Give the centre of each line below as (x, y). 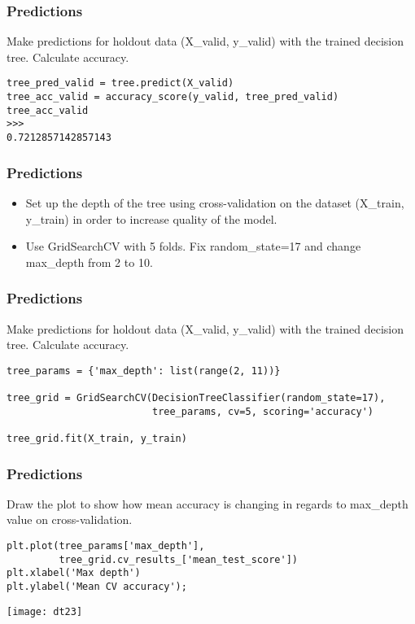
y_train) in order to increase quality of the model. (151, 218)
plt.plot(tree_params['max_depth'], (106, 546)
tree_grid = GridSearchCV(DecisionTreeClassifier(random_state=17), (196, 398)
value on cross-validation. (70, 519)
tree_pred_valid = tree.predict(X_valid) (120, 83)
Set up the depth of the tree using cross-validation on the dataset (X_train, (215, 202)
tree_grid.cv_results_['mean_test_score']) (178, 559)
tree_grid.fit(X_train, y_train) (97, 438)
